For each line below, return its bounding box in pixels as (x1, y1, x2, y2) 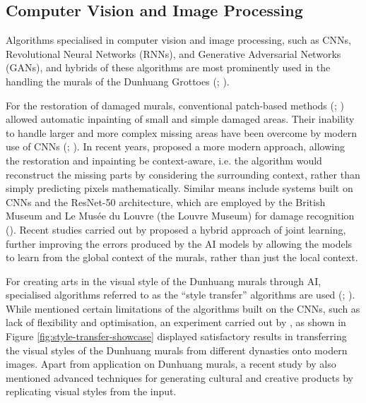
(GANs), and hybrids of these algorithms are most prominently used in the (6, 60, 331, 75)
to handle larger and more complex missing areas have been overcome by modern (6, 125, 358, 140)
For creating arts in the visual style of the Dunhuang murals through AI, (6, 273, 321, 288)
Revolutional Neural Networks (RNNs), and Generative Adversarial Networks (6, 46, 341, 61)
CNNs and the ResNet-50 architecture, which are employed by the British (6, 194, 326, 209)
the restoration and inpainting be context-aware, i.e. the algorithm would (6, 152, 322, 167)
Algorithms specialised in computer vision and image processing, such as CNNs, (6, 32, 351, 47)
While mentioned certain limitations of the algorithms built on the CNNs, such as (6, 301, 360, 315)
